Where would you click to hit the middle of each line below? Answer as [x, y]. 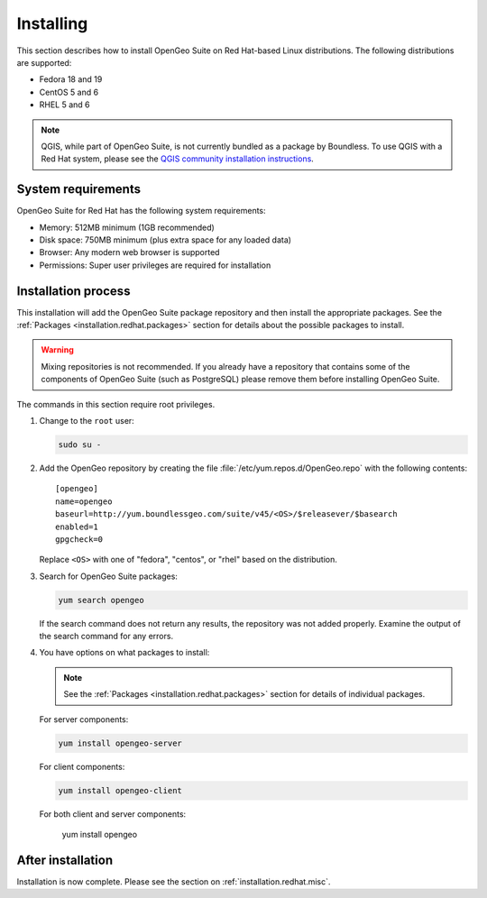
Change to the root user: [87, 421]
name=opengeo [84, 501]
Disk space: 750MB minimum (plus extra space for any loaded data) [165, 240]
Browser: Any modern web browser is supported [129, 252]
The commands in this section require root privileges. [116, 404]
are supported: [44, 62]
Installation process [74, 291]
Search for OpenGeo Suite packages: [108, 576]
